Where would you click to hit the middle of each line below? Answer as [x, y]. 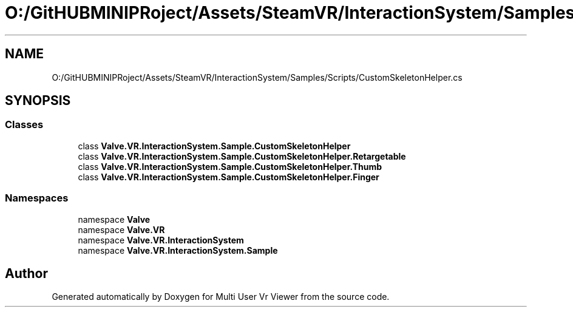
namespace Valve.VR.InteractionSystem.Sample [178, 250]
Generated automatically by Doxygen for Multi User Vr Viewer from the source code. [221, 297]
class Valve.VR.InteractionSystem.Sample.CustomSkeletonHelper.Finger [229, 177]
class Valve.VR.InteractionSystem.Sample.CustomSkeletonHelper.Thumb [230, 166]
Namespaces [37, 198]
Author [26, 273]
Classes [24, 125]
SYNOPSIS [38, 101]
